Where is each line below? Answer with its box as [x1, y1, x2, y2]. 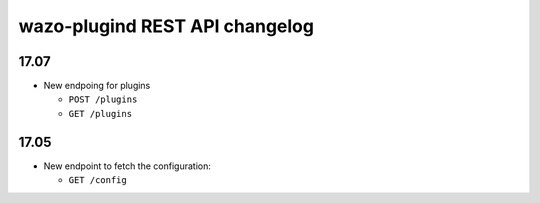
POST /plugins [68, 94, 138, 105]
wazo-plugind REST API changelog [18, 15, 315, 37]
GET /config [68, 175, 127, 186]
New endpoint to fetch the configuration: [43, 160, 212, 172]
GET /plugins [68, 108, 133, 119]
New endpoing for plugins [43, 80, 151, 92]
